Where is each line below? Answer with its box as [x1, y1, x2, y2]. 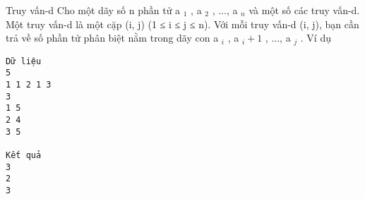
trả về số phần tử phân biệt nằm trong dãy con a [6, 30, 219, 45]
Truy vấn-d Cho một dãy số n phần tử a [6, 3, 181, 17]
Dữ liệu [6, 56, 42, 66]
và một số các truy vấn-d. [249, 3, 360, 17]
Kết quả [6, 150, 42, 160]
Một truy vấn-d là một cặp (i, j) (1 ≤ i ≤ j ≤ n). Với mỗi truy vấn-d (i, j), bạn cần [6, 16, 359, 31]
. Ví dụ [300, 30, 331, 45]
